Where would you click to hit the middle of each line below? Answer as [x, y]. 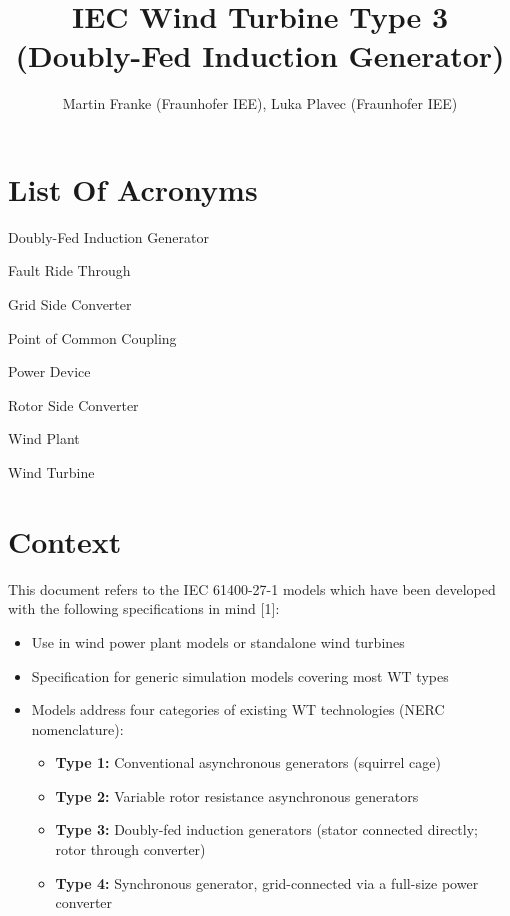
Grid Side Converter [70, 304]
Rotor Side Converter [73, 404]
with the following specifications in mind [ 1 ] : [144, 608]
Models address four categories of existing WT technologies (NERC [238, 709]
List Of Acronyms [133, 188]
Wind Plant [44, 438]
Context [65, 540]
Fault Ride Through [69, 270]
